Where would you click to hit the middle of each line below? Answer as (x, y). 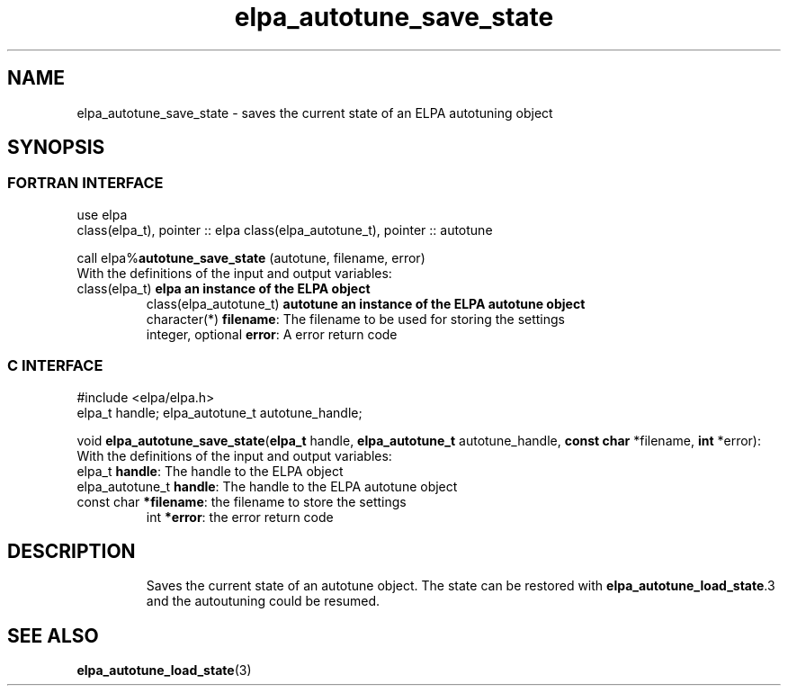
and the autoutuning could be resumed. (263, 601)
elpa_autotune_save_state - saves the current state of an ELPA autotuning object (315, 112)
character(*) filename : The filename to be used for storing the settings (355, 319)
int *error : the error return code (240, 517)
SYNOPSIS (56, 148)
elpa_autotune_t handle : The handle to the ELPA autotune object (267, 486)
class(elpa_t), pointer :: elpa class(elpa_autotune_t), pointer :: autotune (285, 229)
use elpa (102, 214)
